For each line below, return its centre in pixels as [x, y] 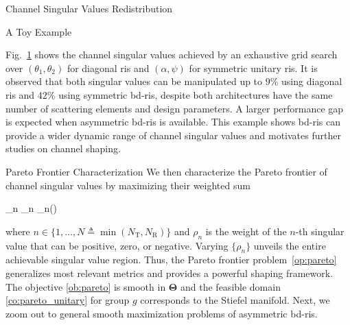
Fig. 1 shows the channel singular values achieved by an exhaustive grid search [172, 55]
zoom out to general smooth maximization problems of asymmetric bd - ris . [162, 313]
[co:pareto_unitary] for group [68, 300]
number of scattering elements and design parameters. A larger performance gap [175, 108]
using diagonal [312, 81]
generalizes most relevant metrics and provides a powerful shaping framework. [170, 273]
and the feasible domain [231, 286]
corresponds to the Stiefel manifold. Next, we [235, 300]
